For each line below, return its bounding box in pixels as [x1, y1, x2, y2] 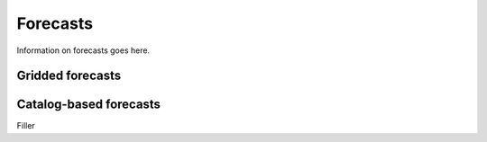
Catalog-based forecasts [16, 97, 161, 112]
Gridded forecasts [16, 68, 122, 84]
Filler [16, 120, 35, 131]
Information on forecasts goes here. [16, 45, 151, 56]
